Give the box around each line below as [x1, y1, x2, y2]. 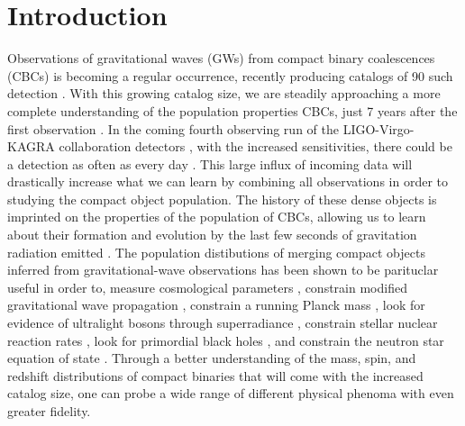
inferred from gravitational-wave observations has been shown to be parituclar [7, 260, 439, 279]
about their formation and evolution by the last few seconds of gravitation [7, 225, 417, 244]
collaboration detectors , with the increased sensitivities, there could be [59, 137, 452, 156]
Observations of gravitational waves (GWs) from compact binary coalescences [7, 49, 435, 68]
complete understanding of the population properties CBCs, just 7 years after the [7, 101, 458, 120]
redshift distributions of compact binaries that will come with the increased [7, 366, 424, 385]
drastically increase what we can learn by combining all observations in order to [7, 172, 448, 191]
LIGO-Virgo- [342, 119, 415, 138]
